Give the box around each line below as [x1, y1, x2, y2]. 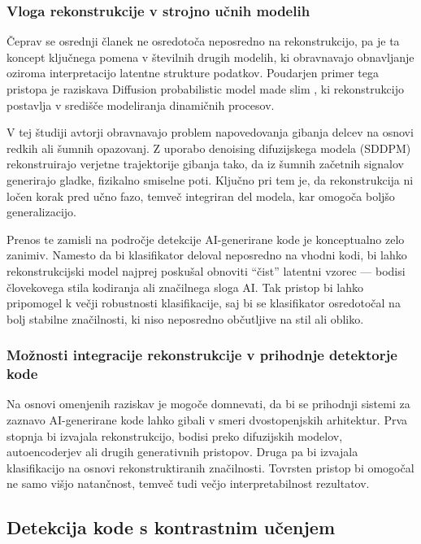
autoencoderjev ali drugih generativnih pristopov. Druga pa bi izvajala [7, 443, 358, 460]
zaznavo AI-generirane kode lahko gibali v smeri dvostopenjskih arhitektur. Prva [7, 411, 408, 429]
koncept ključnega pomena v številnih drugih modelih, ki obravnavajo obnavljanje [7, 48, 414, 65]
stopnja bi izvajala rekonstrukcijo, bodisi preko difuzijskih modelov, [7, 427, 343, 444]
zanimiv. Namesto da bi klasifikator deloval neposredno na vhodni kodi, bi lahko [7, 246, 407, 263]
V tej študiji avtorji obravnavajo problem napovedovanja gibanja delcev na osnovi [7, 124, 414, 141]
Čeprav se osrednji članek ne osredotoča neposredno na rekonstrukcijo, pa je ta [7, 33, 400, 50]
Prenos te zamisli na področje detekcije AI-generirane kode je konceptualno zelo [7, 230, 405, 247]
